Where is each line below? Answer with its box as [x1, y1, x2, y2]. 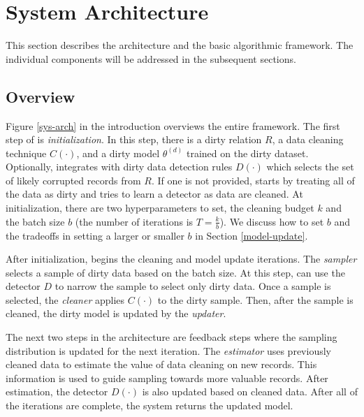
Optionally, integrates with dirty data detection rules [6, 159, 233, 174]
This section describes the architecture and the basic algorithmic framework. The [6, 38, 354, 52]
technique [6, 145, 47, 160]
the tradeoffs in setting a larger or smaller [6, 228, 184, 242]
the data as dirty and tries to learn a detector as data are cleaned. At [6, 186, 303, 201]
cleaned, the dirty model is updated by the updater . [6, 306, 226, 321]
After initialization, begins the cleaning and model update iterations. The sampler [6, 251, 357, 266]
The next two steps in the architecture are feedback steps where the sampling [6, 330, 337, 344]
